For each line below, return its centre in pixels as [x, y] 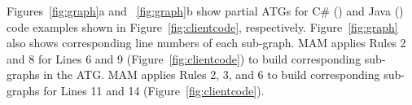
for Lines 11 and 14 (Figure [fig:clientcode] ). [154, 90]
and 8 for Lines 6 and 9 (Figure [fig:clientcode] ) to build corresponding [184, 58]
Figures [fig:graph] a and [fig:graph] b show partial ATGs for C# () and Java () [205, 11]
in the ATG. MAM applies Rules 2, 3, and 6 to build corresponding [212, 74]
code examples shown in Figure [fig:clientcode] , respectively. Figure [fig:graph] [202, 26]
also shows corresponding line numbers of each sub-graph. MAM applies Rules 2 [206, 43]
